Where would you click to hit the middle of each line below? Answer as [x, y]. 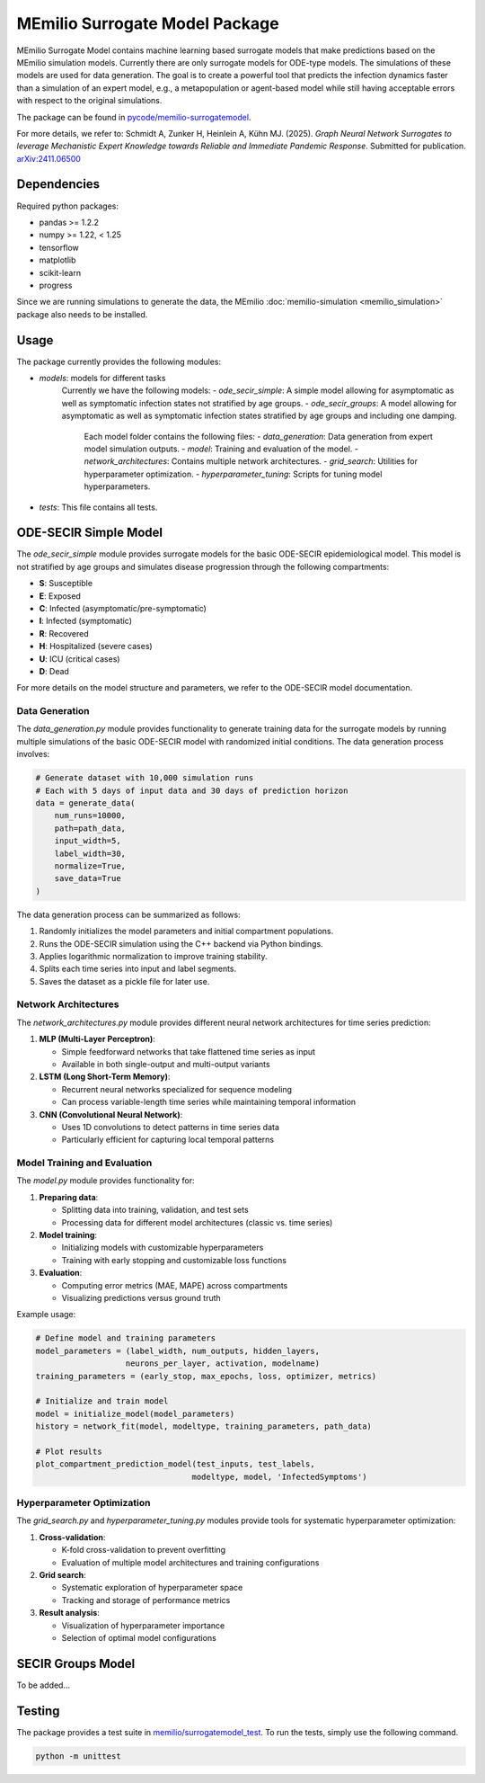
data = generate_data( [85, 803]
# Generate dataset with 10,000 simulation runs [145, 778]
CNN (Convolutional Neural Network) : [111, 1114]
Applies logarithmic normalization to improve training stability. [153, 956]
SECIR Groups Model [76, 1663]
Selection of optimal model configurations [139, 1637]
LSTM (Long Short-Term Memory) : [105, 1077]
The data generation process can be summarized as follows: [129, 914]
